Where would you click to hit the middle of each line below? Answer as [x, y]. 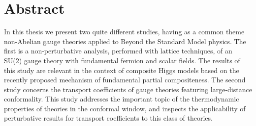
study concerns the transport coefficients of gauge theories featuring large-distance [128, 89]
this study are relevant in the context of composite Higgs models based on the [122, 70]
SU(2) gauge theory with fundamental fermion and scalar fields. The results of [122, 60]
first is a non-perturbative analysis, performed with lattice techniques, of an [118, 51]
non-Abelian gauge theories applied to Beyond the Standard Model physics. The [125, 41]
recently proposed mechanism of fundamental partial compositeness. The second [125, 80]
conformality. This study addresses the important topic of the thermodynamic [122, 99]
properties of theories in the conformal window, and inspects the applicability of [125, 108]
